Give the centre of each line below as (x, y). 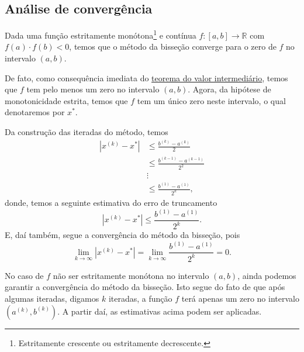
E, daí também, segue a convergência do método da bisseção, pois (122, 235)
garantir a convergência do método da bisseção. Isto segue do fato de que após (145, 287)
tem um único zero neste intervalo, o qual (211, 100)
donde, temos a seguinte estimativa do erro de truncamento (111, 202)
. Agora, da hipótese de (229, 89)
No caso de (24, 275)
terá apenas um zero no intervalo (240, 298)
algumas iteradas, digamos (52, 298)
